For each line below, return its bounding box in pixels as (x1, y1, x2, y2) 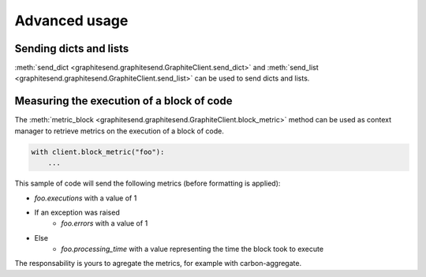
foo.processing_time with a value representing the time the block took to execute (61, 245, 323, 254)
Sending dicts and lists (14, 42, 129, 55)
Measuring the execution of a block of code (14, 95, 233, 108)
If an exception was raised (34, 208, 120, 217)
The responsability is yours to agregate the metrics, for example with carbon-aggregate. (14, 259, 302, 268)
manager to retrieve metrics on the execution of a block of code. (14, 126, 224, 136)
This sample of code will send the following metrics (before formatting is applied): (14, 178, 281, 189)
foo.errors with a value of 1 (61, 219, 148, 228)
